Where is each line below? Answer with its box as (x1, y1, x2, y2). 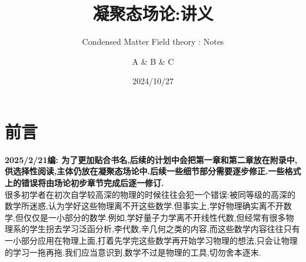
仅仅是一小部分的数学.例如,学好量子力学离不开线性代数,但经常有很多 (23, 211, 286, 223)
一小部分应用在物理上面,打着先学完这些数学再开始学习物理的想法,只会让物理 (5, 234, 298, 246)
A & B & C (132, 55, 174, 67)
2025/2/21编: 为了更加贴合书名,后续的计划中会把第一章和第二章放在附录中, (5, 153, 298, 165)
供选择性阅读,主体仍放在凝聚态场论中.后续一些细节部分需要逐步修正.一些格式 (5, 165, 301, 177)
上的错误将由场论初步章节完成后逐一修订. (5, 177, 164, 189)
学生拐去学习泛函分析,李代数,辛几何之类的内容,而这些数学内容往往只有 (29, 223, 300, 235)
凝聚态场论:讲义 (92, 1, 214, 25)
